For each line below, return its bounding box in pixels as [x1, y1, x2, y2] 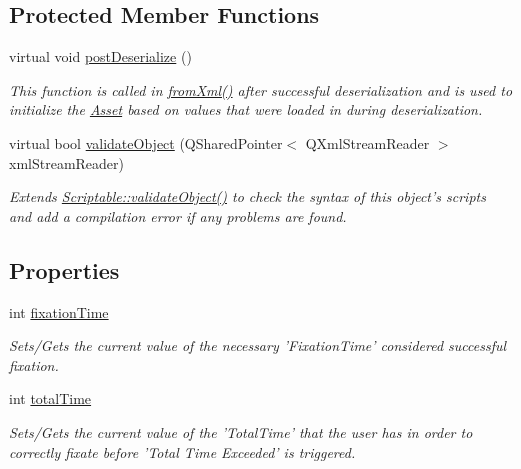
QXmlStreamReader [305, 132, 430, 153]
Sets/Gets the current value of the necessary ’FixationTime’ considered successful [9, 335, 507, 356]
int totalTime [9, 388, 92, 409]
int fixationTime [9, 301, 109, 322]
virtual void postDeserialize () [9, 46, 192, 67]
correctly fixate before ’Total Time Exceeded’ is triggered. [9, 441, 356, 462]
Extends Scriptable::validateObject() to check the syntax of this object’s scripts [9, 186, 486, 207]
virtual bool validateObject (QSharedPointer [9, 132, 283, 153]
